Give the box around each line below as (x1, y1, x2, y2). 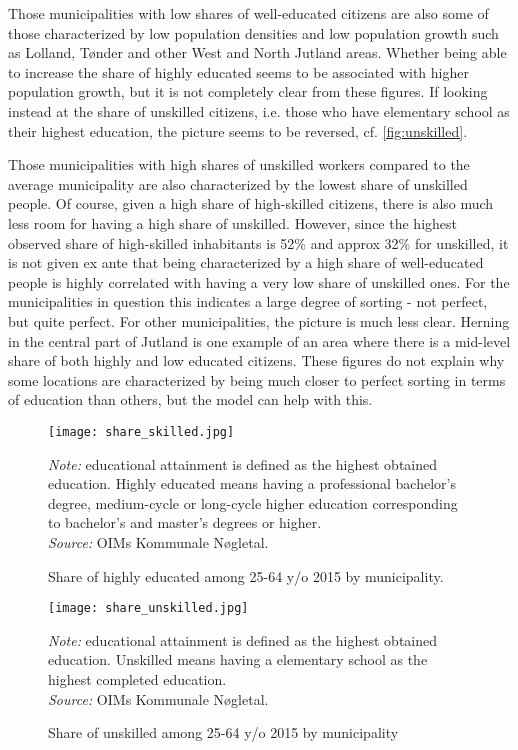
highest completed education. (48, 668, 227, 689)
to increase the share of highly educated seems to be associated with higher (8, 61, 469, 82)
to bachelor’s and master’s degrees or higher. (48, 512, 322, 533)
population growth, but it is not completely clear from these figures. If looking (8, 81, 488, 102)
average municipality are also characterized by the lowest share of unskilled (8, 173, 468, 194)
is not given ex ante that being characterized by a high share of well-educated (8, 252, 484, 273)
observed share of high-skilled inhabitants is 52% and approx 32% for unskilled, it (8, 232, 509, 253)
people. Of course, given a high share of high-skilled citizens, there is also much (8, 193, 494, 214)
